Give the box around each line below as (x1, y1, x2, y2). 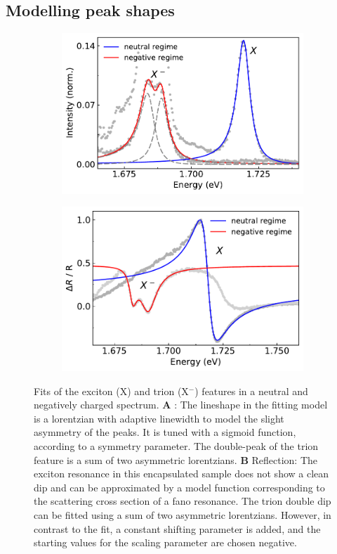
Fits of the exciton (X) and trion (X (34, 383, 189, 398)
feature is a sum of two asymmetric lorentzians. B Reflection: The (34, 452, 318, 467)
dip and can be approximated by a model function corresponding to (34, 479, 325, 494)
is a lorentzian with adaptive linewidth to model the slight (34, 411, 284, 425)
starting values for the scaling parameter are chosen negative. (34, 535, 297, 550)
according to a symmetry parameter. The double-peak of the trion (34, 439, 319, 453)
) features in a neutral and (194, 383, 308, 398)
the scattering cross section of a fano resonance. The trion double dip (34, 494, 331, 508)
